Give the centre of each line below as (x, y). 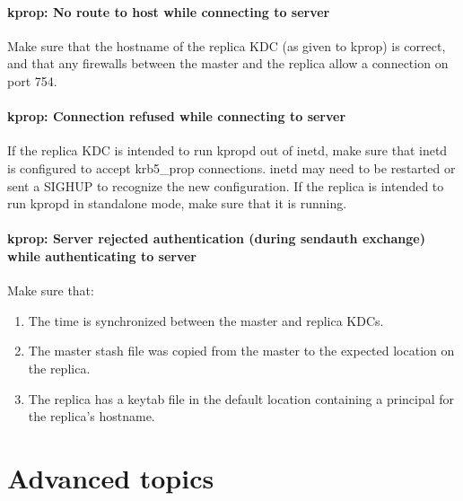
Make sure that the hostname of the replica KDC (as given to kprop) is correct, (227, 45)
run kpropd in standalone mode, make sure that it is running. (177, 203)
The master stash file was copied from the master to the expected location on (241, 351)
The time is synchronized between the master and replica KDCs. (206, 320)
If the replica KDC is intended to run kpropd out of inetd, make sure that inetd (227, 150)
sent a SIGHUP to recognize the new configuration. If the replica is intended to (226, 185)
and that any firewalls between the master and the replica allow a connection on (228, 63)
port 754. (32, 80)
